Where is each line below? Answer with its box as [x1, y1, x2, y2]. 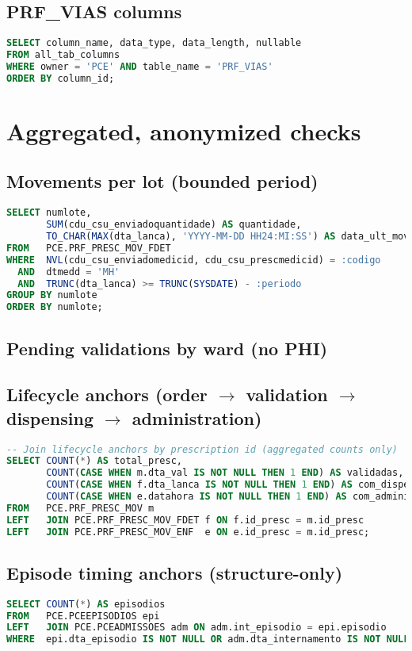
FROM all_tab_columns [6, 49, 120, 61]
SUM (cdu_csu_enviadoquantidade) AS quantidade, [46, 219, 302, 231]
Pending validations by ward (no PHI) [6, 335, 328, 360]
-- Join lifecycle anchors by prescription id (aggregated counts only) [6, 443, 398, 455]
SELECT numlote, [6, 207, 92, 219]
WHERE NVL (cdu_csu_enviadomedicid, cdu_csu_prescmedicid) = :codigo [6, 254, 381, 266]
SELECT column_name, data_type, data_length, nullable [6, 37, 302, 49]
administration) [132, 405, 262, 430]
